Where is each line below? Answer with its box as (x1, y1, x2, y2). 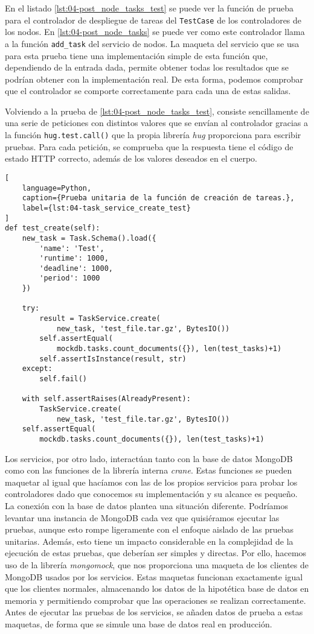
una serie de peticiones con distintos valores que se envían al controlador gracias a (5, 116, 308, 129)
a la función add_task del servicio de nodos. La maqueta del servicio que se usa (5, 37, 300, 49)
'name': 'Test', (39, 244, 104, 253)
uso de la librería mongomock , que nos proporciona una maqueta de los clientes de (5, 558, 309, 571)
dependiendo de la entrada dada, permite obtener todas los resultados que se (5, 61, 289, 74)
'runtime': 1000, (39, 254, 109, 263)
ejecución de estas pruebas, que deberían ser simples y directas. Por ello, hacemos (5, 547, 307, 559)
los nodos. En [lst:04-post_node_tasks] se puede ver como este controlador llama (5, 25, 305, 38)
